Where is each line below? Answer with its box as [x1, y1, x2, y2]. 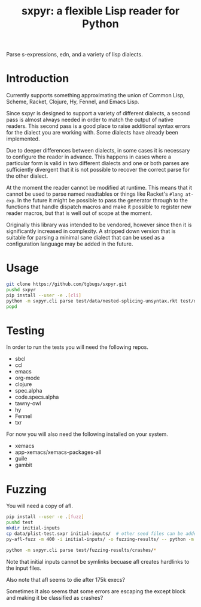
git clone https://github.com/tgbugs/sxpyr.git [6, 281, 127, 288]
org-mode [14, 374, 40, 382]
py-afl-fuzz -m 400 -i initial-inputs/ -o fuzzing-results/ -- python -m [6, 536, 194, 542]
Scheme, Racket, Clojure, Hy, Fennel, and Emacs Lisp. [6, 98, 139, 106]
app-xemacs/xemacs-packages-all [14, 448, 102, 456]
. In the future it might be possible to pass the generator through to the [14, 197, 188, 204]
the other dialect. [6, 172, 48, 180]
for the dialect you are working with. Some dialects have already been [6, 129, 178, 136]
